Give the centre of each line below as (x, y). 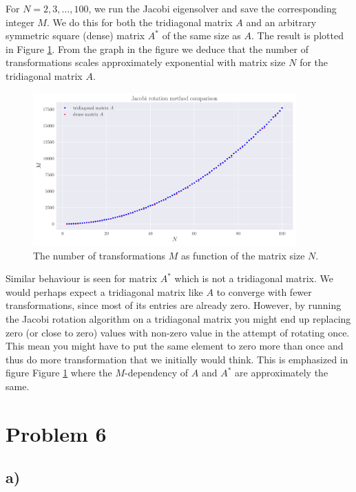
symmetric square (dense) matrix (75, 35)
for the (314, 62)
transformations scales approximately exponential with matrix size (146, 62)
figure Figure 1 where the (59, 373)
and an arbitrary (281, 22)
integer (20, 22)
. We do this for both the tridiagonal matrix (139, 22)
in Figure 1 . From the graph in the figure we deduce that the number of (157, 49)
